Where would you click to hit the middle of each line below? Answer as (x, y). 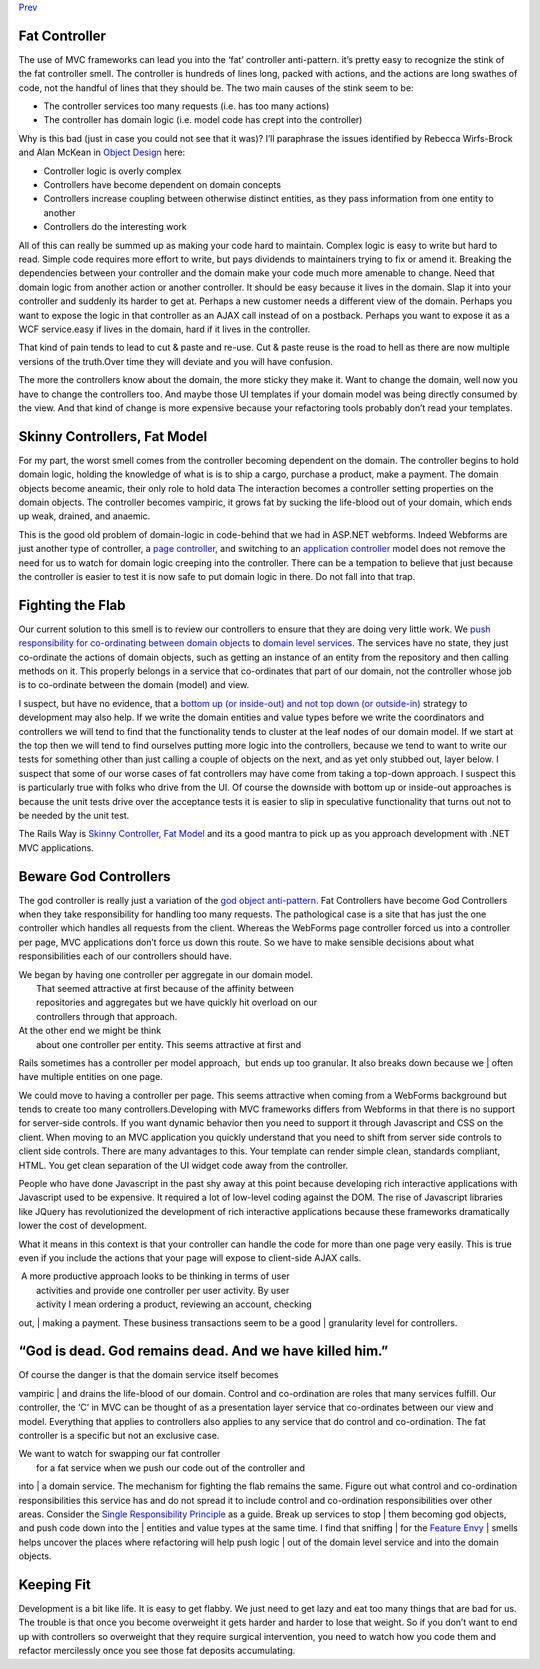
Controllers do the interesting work (115, 227)
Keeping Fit (55, 1584)
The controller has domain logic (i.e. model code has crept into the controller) (203, 120)
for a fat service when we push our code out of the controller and (170, 1467)
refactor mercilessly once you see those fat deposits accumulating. (157, 1651)
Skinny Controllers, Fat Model (113, 436)
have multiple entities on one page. (91, 1077)
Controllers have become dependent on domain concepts (162, 185)
